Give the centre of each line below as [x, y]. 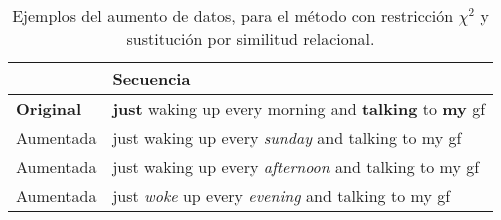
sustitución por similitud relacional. [250, 38]
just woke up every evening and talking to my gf [281, 195]
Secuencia [151, 78]
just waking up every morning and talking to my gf [299, 108]
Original [49, 108]
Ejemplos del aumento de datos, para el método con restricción [233, 15]
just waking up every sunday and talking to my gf [287, 137]
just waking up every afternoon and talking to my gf [296, 166]
